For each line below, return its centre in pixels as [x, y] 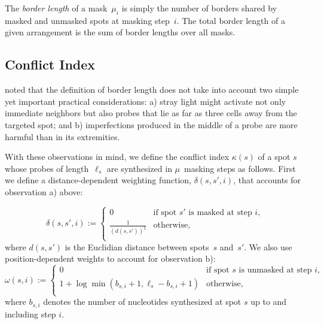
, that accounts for [267, 180]
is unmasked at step [275, 270]
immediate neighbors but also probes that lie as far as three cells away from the [151, 113]
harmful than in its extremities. [62, 136]
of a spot [274, 157]
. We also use [268, 246]
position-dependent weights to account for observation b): [110, 258]
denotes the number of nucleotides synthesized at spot [142, 302]
